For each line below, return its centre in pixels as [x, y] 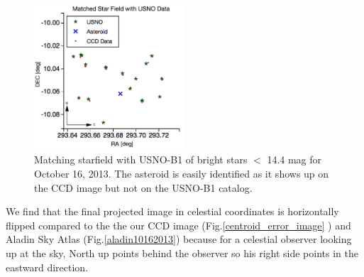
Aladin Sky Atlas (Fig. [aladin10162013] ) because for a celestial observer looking [179, 239]
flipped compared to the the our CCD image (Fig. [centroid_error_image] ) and [178, 225]
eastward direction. [47, 267]
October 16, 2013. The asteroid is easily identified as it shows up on [182, 174]
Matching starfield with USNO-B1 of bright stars [141, 159]
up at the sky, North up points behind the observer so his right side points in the [182, 253]
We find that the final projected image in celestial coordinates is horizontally [172, 211]
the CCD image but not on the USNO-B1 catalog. [143, 187]
